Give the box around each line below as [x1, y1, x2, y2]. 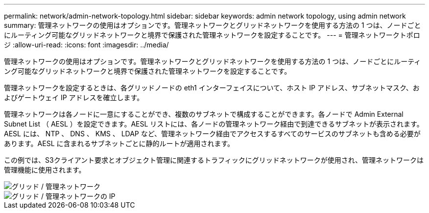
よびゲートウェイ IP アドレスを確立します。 [4, 93, 144, 102]
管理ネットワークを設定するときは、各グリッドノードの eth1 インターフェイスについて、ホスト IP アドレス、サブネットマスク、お [4, 84, 420, 92]
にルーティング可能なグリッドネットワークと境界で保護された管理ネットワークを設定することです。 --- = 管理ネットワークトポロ [4, 31, 420, 39]
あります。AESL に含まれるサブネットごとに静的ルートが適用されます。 [4, 139, 235, 148]
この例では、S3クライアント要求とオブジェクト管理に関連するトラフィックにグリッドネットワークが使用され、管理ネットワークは [4, 156, 424, 164]
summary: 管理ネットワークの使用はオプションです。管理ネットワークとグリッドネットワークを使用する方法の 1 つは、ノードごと [4, 21, 421, 29]
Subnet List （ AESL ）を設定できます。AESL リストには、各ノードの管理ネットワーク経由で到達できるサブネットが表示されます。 [4, 120, 424, 128]
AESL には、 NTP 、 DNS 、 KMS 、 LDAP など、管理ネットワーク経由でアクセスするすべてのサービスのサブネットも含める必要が [4, 129, 421, 138]
